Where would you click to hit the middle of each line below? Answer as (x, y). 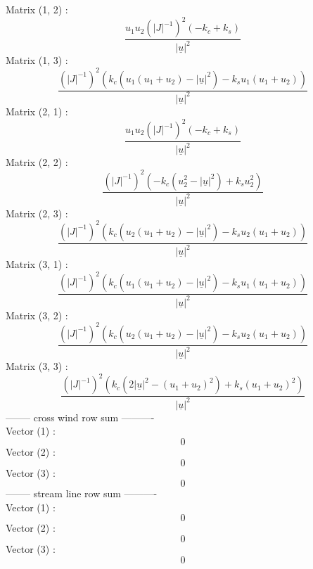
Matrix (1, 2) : (37, 9)
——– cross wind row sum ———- (80, 417)
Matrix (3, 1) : (37, 264)
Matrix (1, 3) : (37, 60)
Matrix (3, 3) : (37, 366)
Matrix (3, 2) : (37, 315)
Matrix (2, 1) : (37, 111)
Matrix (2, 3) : (37, 213)
